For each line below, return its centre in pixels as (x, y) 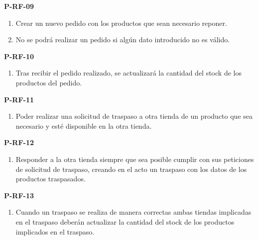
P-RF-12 (19, 142)
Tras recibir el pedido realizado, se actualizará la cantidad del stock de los (129, 73)
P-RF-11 (19, 99)
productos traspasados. (51, 179)
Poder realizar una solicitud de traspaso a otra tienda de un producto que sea (134, 116)
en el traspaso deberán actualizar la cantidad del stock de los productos (125, 221)
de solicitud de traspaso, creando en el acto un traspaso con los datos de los (131, 169)
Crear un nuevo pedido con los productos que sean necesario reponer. (121, 23)
